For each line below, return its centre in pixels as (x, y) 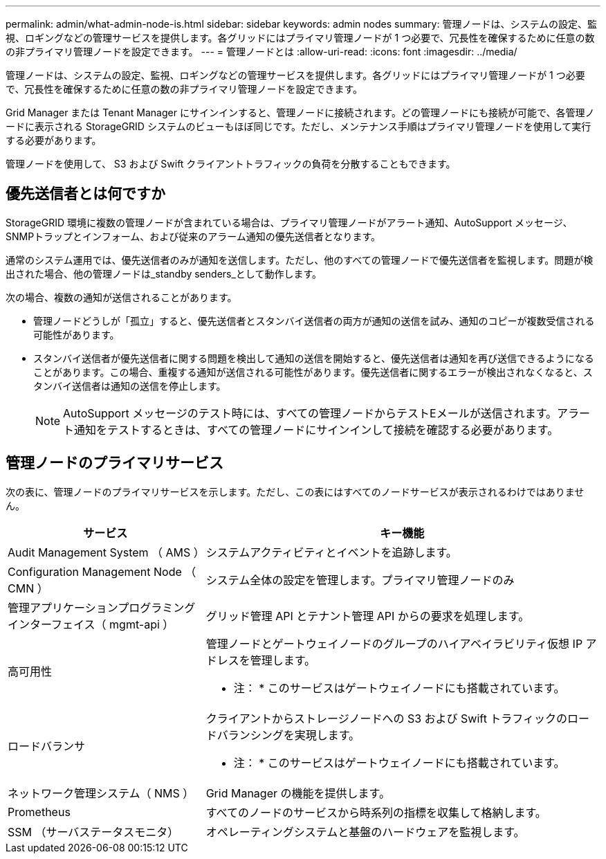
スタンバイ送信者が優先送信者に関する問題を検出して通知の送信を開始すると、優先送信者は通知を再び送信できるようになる (314, 358)
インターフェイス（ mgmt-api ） (91, 624)
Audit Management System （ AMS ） (106, 552)
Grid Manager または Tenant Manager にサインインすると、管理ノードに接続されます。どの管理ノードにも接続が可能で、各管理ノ (300, 112)
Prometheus (39, 812)
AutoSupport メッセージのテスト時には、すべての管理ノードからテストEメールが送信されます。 (310, 413)
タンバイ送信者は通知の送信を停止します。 (130, 386)
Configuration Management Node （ (102, 571)
